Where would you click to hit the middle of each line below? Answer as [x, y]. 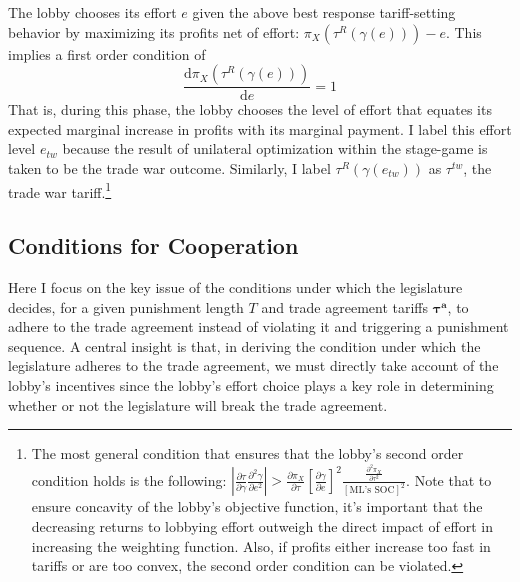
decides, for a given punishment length [126, 306]
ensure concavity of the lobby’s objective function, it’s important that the [257, 506]
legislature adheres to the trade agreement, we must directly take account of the [253, 365]
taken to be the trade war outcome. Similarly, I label [169, 168]
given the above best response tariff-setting [324, 12]
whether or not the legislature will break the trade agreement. [198, 404]
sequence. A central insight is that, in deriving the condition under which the [244, 345]
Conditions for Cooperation [153, 245]
